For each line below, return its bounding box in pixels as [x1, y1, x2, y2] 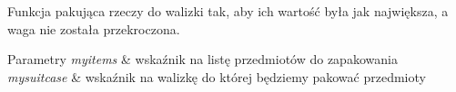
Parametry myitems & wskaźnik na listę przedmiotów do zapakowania [7, 50, 398, 69]
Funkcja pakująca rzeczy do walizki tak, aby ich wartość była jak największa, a [7, 2, 449, 20]
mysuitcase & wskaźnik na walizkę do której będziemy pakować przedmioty [7, 67, 426, 86]
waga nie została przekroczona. [7, 19, 180, 38]
